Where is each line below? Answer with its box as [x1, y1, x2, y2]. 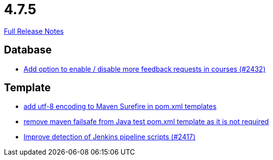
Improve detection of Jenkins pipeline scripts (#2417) [24, 133, 196, 141]
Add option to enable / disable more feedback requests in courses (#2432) [24, 64, 266, 73]
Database [4, 44, 52, 56]
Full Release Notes [4, 27, 64, 35]
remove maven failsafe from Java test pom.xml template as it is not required [24, 117, 269, 126]
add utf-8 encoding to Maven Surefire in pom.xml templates [24, 102, 217, 111]
